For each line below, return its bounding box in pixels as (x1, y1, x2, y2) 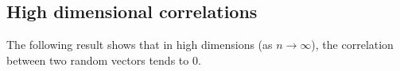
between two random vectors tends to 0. (6, 51, 201, 68)
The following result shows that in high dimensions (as (6, 36, 273, 53)
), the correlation (311, 36, 394, 53)
